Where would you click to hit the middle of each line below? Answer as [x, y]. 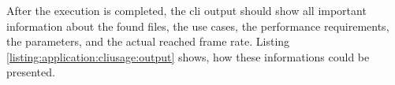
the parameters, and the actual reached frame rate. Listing [148, 41]
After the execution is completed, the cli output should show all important [186, 10]
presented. [31, 72]
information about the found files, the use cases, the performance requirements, [198, 26]
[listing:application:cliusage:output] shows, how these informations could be [188, 56]
